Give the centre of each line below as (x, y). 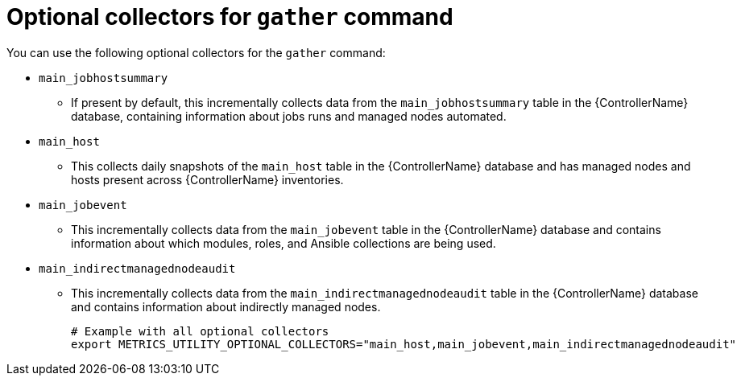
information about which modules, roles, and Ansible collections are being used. (284, 243)
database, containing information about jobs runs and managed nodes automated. (289, 116)
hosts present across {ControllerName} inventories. (207, 179)
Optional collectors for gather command (230, 17)
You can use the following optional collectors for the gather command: (196, 52)
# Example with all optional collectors (200, 331)
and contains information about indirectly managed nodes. (226, 306)
